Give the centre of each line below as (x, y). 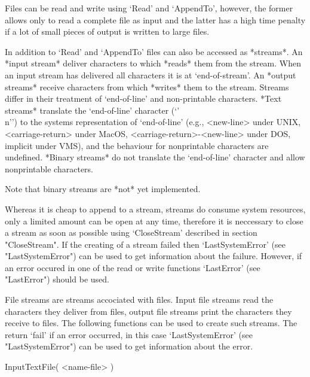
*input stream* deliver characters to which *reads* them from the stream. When (153, 63)
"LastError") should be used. (57, 279)
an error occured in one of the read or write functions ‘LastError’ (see (133, 267)
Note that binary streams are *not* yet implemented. (103, 189)
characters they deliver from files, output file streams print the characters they (148, 311)
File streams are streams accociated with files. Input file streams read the (139, 300)
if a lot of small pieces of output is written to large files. (107, 31)
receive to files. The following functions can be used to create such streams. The (151, 323)
